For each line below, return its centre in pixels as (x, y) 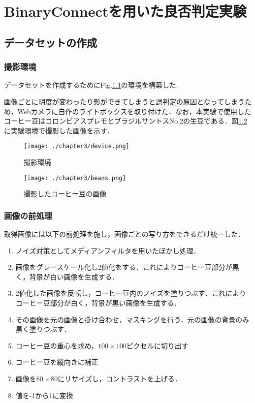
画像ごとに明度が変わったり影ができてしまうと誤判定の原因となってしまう (124, 101)
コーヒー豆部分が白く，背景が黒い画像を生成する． (98, 303)
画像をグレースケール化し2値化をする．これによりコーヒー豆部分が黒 (127, 267)
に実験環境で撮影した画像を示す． (59, 130)
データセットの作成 (50, 42)
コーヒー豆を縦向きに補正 (57, 362)
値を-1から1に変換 (44, 395)
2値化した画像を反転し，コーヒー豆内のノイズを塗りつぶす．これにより (131, 293)
